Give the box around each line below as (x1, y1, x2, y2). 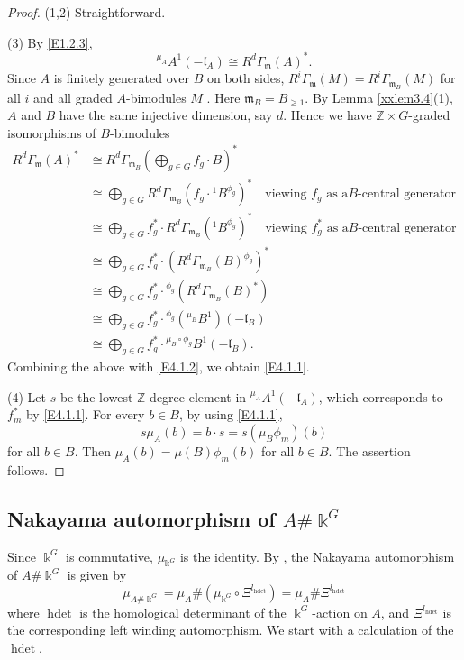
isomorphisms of (7, 123, 96, 142)
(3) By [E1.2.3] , (7, 32, 93, 51)
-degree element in (145, 387, 247, 406)
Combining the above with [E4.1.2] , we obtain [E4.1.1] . (7, 357, 310, 376)
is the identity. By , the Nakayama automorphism (179, 546, 455, 565)
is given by (67, 565, 127, 584)
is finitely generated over (53, 69, 189, 87)
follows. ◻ (7, 460, 65, 479)
